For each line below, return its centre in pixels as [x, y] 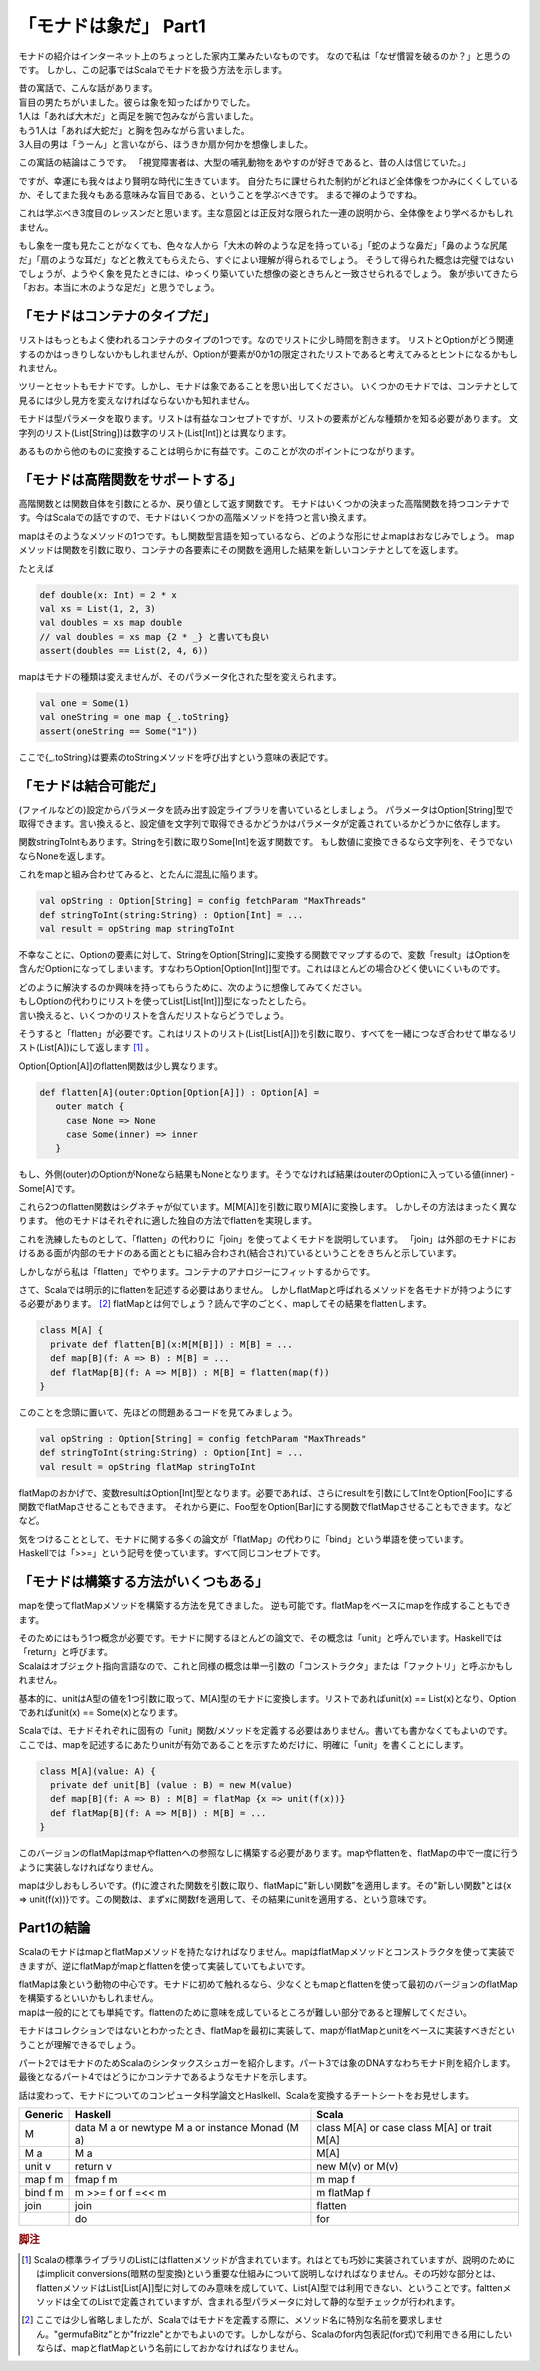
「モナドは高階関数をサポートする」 [130, 479]
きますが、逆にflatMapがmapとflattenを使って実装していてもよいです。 [164, 1966]
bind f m [44, 2193]
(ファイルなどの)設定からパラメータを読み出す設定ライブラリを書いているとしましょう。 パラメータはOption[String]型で [266, 809]
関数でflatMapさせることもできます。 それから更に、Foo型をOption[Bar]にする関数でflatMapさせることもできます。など [265, 1507]
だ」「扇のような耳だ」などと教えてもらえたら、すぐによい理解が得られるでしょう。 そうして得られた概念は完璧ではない [266, 259]
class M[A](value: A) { [98, 1771]
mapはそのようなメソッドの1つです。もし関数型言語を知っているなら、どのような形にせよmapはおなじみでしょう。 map [266, 536]
